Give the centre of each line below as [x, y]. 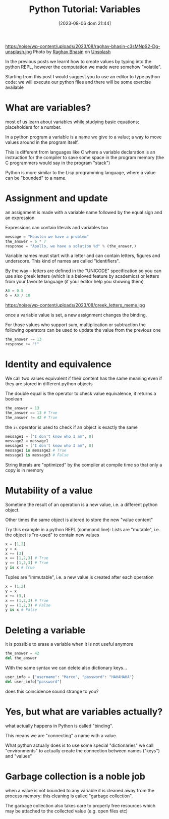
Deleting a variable [45, 630]
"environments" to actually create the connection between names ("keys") [82, 750]
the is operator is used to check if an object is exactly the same [71, 427]
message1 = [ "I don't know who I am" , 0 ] [49, 436]
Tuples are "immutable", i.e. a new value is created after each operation [79, 577]
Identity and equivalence [59, 364]
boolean [14, 399]
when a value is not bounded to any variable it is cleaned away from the [80, 790]
